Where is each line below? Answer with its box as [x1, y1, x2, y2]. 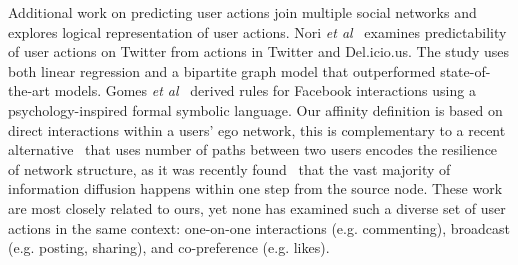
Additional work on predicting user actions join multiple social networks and [8, 2, 477, 22]
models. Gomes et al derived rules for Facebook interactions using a [54, 80, 476, 101]
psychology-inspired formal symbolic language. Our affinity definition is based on [8, 99, 503, 120]
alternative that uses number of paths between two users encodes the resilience [8, 139, 498, 160]
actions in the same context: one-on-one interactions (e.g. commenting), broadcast [8, 217, 511, 238]
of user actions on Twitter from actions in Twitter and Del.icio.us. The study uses [8, 41, 509, 62]
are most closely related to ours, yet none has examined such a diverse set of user [8, 197, 506, 218]
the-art [8, 80, 51, 101]
